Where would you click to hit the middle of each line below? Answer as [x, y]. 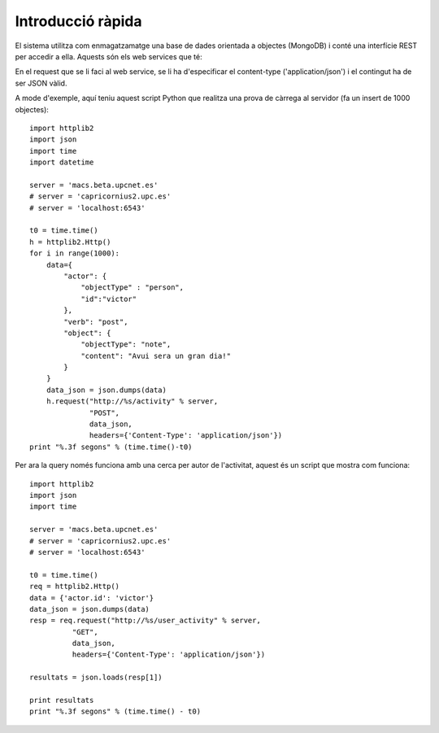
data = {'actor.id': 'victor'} [92, 598]
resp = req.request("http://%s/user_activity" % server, [146, 621]
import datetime [62, 162]
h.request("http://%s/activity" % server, [132, 401]
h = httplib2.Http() [70, 242]
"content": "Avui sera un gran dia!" [156, 356]
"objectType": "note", [126, 345]
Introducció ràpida [78, 21]
